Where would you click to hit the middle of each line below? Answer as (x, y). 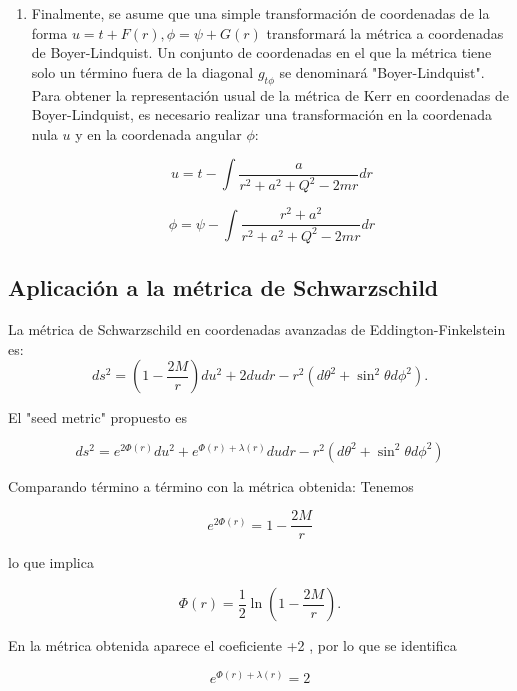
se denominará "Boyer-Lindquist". (382, 71)
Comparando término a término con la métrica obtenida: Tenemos (211, 485)
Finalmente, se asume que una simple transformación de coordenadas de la (260, 13)
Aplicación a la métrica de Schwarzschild (223, 287)
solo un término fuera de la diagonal (142, 71)
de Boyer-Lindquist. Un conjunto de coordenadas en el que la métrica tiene (261, 52)
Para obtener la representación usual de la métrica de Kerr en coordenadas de (270, 94)
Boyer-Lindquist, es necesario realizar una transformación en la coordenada (262, 114)
